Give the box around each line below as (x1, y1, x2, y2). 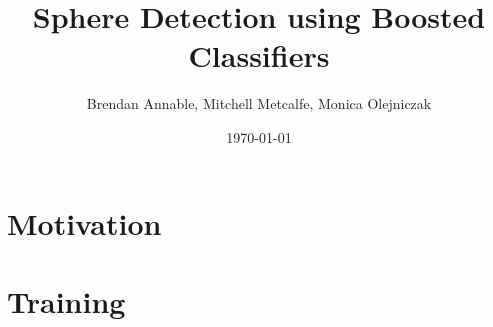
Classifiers (188, 35, 330, 76)
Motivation (7, 202, 162, 243)
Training (7, 280, 126, 321)
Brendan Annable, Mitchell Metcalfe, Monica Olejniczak (86, 93, 432, 114)
